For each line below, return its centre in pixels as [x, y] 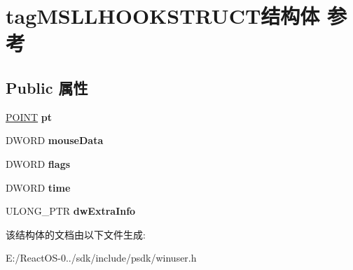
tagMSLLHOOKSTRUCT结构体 [163, 16]
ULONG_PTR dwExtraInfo [71, 211]
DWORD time [38, 187]
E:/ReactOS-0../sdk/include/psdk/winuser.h [101, 258]
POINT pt [29, 116]
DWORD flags [38, 163]
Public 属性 [47, 87]
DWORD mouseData [55, 140]
